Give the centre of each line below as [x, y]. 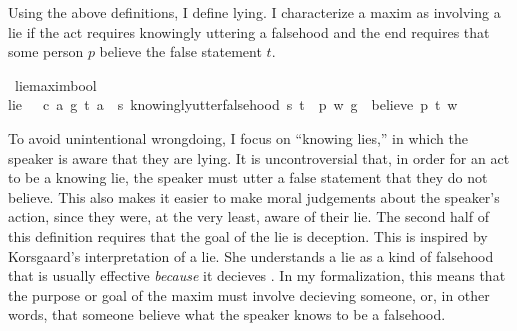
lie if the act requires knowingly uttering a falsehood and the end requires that [249, 31]
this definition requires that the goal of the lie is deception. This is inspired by [248, 235]
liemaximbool [55, 84]
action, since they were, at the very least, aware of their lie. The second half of [248, 216]
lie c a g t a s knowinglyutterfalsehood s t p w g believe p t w [233, 104]
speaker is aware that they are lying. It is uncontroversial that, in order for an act [259, 157]
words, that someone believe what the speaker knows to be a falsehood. [227, 314]
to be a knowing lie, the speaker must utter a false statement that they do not [248, 177]
